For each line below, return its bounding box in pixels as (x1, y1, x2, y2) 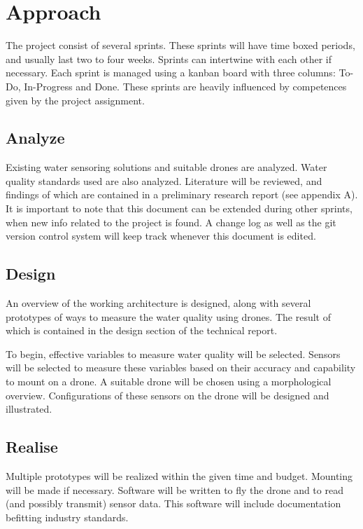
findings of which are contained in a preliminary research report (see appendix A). (6, 187, 358, 202)
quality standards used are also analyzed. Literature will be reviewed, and (6, 173, 322, 188)
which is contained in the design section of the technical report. (6, 323, 278, 338)
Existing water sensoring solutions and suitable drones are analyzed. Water (6, 160, 327, 174)
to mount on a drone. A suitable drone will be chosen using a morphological (6, 374, 332, 389)
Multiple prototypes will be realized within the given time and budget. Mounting (6, 469, 353, 483)
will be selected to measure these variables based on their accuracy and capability (6, 360, 356, 375)
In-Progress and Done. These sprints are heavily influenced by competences (24, 78, 347, 93)
